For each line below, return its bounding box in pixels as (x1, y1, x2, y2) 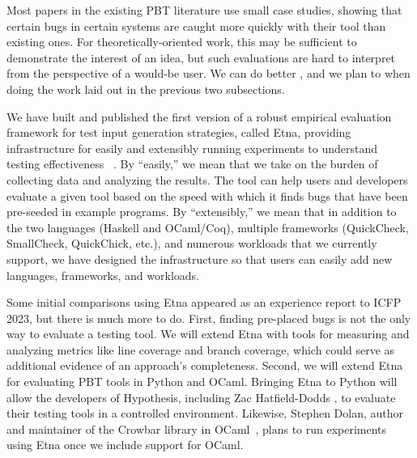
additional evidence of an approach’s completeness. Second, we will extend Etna (6, 357, 403, 374)
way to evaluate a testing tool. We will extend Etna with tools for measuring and (6, 325, 410, 342)
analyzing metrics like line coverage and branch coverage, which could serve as (6, 341, 395, 358)
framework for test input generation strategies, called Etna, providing (6, 124, 351, 141)
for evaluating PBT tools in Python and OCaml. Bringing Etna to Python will (6, 373, 398, 390)
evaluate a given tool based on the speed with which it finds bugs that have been (6, 187, 408, 204)
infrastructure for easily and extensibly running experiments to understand (6, 139, 378, 156)
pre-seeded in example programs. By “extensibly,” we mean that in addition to (6, 203, 397, 220)
